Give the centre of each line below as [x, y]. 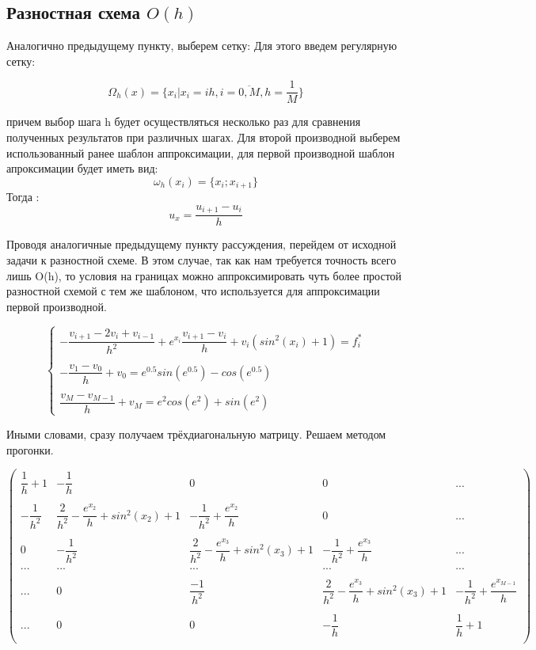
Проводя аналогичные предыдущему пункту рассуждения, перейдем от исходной [201, 244]
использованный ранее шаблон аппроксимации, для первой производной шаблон [201, 152]
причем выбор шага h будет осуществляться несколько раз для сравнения [184, 122]
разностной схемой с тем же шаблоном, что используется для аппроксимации [193, 291]
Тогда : [23, 197]
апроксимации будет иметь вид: [82, 168]
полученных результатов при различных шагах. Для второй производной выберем [203, 137]
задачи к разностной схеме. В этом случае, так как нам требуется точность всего [201, 259]
